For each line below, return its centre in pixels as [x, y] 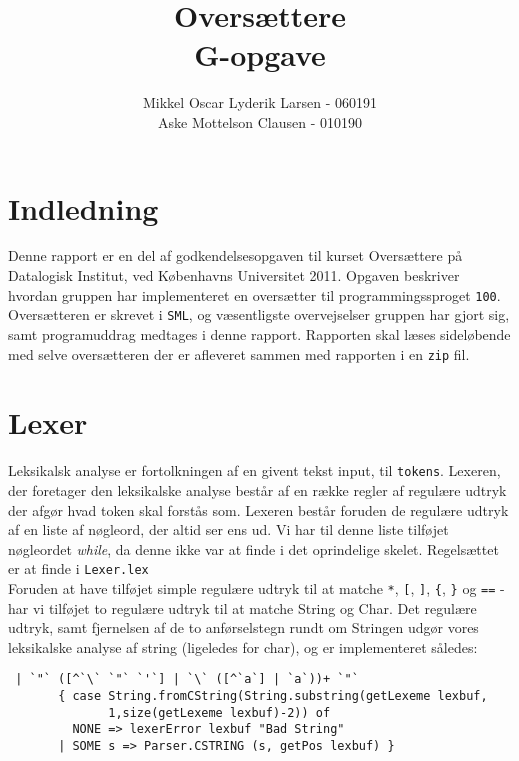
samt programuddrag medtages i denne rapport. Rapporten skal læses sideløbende [259, 333]
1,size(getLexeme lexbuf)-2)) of [219, 712]
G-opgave [260, 54]
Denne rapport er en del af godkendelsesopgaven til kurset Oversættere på [235, 255]
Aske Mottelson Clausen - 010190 [260, 121]
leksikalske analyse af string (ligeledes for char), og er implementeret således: [243, 646]
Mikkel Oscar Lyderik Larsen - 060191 [260, 102]
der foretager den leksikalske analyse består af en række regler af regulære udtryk [257, 489]
